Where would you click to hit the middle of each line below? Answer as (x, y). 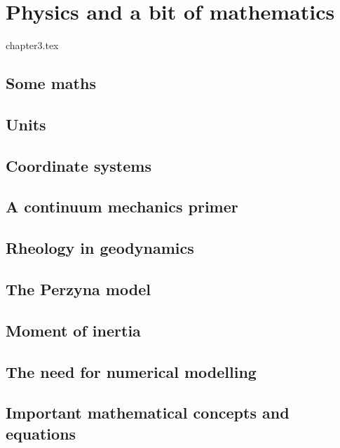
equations (41, 433)
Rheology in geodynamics (100, 248)
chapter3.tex (32, 45)
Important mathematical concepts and (148, 413)
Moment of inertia (73, 330)
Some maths (51, 83)
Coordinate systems (79, 165)
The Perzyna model (78, 289)
